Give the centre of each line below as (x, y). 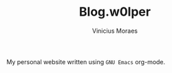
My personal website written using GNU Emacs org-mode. (86, 61)
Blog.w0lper (115, 12)
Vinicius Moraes (115, 31)
